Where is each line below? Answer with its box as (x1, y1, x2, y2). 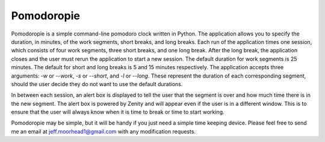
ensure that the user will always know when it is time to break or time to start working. (11, 108, 224, 116)
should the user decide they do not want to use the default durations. (11, 80, 183, 87)
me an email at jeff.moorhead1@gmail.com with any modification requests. (11, 128, 196, 135)
